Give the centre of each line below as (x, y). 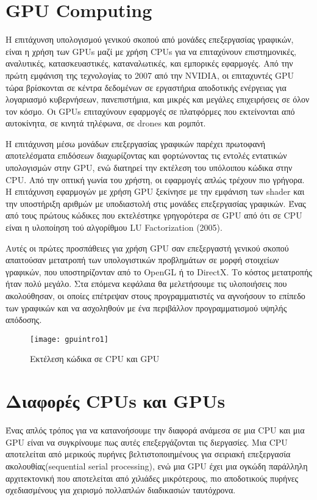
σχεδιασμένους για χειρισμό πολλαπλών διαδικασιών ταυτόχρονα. (121, 490)
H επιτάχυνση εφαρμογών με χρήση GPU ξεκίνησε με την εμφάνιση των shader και (155, 191)
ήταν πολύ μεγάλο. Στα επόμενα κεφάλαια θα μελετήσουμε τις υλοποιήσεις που (146, 284)
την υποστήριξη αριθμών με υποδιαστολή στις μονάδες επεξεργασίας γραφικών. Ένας (156, 203)
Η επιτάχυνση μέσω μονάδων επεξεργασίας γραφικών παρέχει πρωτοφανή (136, 143)
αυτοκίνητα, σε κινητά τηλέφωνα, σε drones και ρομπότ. (106, 123)
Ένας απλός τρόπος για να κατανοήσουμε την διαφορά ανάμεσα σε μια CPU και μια (155, 430)
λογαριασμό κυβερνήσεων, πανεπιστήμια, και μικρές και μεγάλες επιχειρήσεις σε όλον (158, 99)
